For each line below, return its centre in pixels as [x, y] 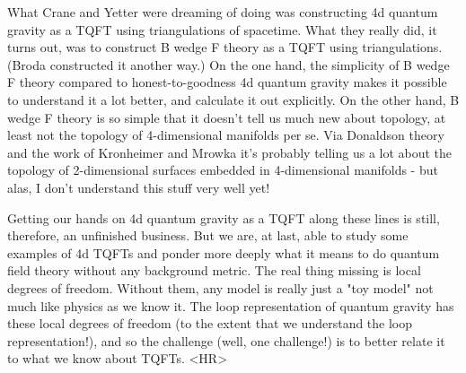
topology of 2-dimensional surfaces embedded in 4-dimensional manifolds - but [223, 170]
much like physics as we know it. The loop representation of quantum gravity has [231, 305]
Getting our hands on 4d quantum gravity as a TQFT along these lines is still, [224, 217]
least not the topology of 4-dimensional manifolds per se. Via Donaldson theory [226, 135]
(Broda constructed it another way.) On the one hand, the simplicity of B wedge [229, 64]
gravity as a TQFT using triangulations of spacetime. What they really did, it [222, 29]
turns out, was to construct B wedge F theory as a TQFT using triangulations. [225, 47]
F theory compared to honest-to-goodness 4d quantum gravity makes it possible [227, 82]
